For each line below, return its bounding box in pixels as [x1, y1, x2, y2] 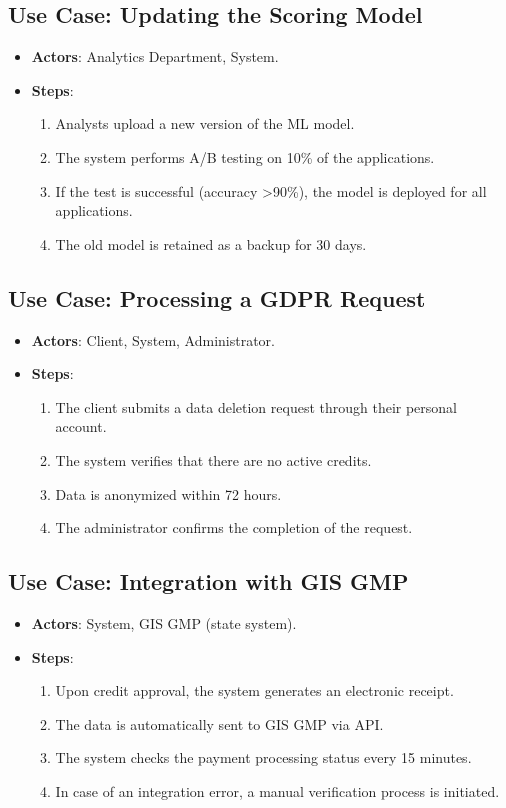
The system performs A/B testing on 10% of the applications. [55, 146, 435, 167]
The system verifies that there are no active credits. [55, 449, 372, 470]
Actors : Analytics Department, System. [31, 46, 279, 67]
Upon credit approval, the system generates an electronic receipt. [55, 680, 454, 701]
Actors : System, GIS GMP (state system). [31, 612, 297, 633]
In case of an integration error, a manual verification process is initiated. [55, 780, 500, 801]
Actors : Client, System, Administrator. [31, 329, 275, 350]
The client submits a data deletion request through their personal [55, 396, 458, 417]
